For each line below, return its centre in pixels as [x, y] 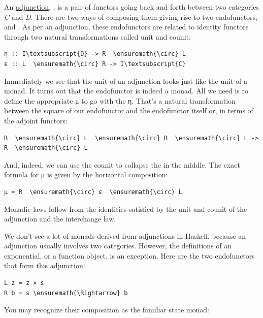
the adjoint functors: [36, 120]
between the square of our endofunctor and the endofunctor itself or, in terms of [129, 110]
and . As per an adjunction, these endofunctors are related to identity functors [126, 27]
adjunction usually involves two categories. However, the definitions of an [118, 246]
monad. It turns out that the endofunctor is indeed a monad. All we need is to [126, 91]
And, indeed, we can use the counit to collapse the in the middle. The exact [122, 164]
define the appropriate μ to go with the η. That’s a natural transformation [120, 100]
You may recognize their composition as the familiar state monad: [107, 310]
